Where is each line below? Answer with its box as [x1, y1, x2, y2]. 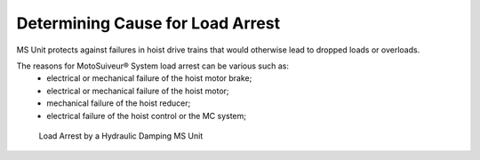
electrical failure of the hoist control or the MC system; [46, 110, 246, 121]
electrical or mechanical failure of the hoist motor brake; [46, 73, 252, 84]
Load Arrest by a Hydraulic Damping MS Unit [38, 130, 204, 141]
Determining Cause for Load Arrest [16, 13, 280, 33]
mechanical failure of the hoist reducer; [46, 98, 191, 108]
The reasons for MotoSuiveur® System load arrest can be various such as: [16, 60, 289, 71]
